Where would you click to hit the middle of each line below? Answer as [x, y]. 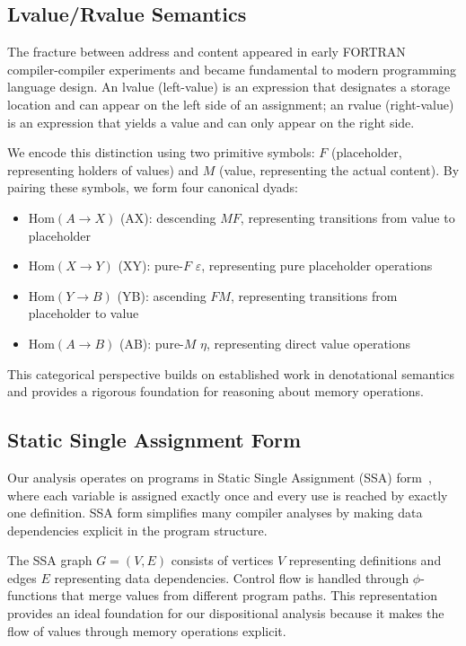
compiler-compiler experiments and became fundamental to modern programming [232, 69]
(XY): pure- [150, 265]
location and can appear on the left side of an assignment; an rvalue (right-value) [231, 104]
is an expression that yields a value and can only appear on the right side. [211, 122]
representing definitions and [365, 560]
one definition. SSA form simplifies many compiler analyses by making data [215, 513]
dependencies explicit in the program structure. [137, 530]
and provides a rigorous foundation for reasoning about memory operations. [215, 391]
